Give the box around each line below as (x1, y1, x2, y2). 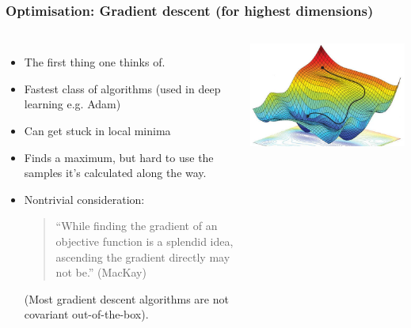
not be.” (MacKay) (55, 264, 147, 281)
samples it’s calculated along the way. (24, 164, 207, 181)
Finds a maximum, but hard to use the (24, 149, 214, 165)
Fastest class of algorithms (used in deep (24, 80, 221, 96)
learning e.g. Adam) (24, 96, 121, 112)
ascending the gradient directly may (55, 248, 230, 265)
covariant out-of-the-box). (24, 306, 149, 322)
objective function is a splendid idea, (55, 232, 234, 249)
